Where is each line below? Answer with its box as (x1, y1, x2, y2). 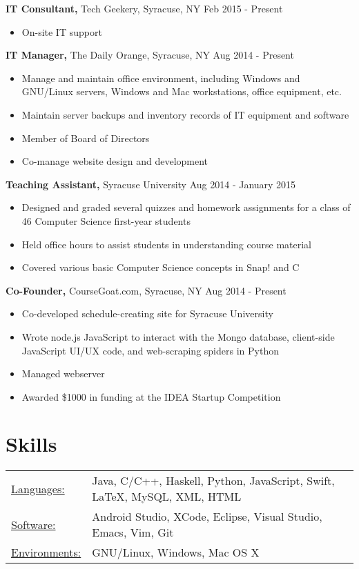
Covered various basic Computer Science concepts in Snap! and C (21, 260, 300, 274)
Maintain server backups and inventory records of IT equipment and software (21, 107, 349, 121)
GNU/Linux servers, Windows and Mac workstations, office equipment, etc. (21, 84, 342, 99)
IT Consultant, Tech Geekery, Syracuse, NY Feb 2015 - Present (6, 1, 283, 15)
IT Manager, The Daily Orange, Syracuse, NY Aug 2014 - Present (6, 48, 294, 62)
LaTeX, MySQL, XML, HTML (92, 488, 242, 505)
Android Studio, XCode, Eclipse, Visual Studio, (92, 508, 322, 525)
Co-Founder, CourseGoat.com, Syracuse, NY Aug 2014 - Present (6, 283, 287, 297)
